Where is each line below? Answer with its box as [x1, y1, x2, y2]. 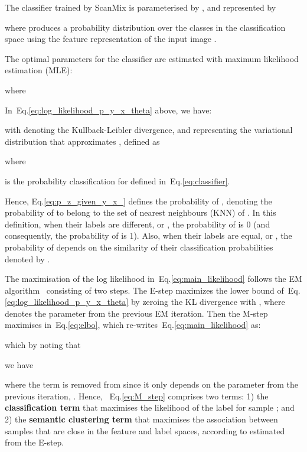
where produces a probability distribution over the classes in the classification [5, 21, 286, 33]
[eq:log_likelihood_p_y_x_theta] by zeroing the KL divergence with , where [5, 295, 285, 308]
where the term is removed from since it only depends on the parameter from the [5, 378, 299, 391]
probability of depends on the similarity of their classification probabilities [5, 240, 273, 253]
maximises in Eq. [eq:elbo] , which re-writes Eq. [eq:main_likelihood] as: [5, 318, 261, 331]
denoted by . [5, 252, 50, 265]
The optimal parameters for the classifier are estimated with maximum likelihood [5, 52, 299, 64]
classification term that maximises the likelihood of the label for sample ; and [5, 401, 295, 414]
